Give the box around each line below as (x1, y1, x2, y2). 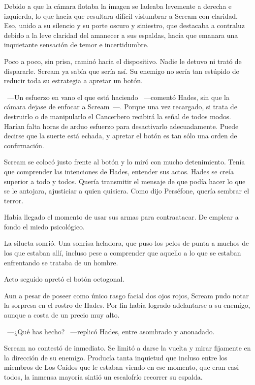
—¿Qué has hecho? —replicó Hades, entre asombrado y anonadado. (7, 326, 215, 336)
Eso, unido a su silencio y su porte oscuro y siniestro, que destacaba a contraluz (4, 20, 245, 31)
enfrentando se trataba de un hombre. (4, 257, 118, 267)
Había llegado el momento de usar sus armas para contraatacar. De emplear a (4, 212, 239, 222)
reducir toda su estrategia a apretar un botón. (4, 75, 143, 86)
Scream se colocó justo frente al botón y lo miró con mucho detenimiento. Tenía (4, 157, 245, 167)
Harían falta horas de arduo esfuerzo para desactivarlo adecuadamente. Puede (4, 121, 239, 131)
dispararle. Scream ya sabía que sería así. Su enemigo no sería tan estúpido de (4, 65, 239, 76)
